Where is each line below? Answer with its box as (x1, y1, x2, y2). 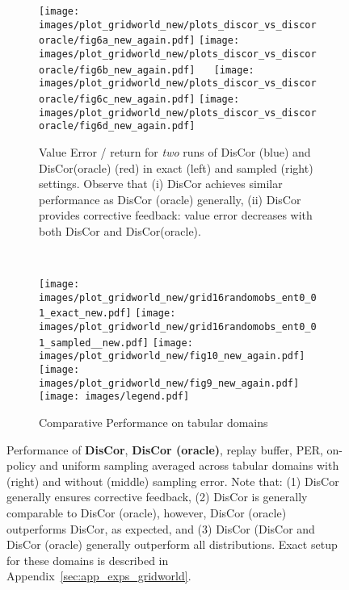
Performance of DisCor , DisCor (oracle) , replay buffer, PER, (6, 441, 323, 458)
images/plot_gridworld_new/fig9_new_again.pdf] (39, 377, 300, 389)
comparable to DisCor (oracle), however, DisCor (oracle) (6, 504, 287, 521)
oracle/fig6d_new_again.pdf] (39, 120, 196, 132)
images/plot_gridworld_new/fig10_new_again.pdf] (39, 350, 305, 362)
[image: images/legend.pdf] (39, 391, 190, 403)
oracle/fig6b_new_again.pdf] (39, 64, 196, 76)
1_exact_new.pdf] (39, 308, 132, 320)
